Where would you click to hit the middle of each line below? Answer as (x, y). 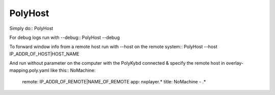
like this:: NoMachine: (73, 70)
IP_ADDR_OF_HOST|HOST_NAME (45, 54)
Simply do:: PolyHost (31, 28)
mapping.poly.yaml (29, 70)
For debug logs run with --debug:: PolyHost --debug (64, 37)
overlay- (235, 63)
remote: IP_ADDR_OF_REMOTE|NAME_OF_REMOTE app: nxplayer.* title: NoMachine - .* (114, 81)
